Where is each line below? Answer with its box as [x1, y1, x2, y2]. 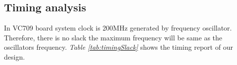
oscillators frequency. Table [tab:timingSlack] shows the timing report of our [4, 42, 233, 52]
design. [4, 51, 25, 62]
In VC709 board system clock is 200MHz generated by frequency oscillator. [4, 23, 232, 33]
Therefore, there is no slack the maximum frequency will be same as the [4, 32, 223, 42]
